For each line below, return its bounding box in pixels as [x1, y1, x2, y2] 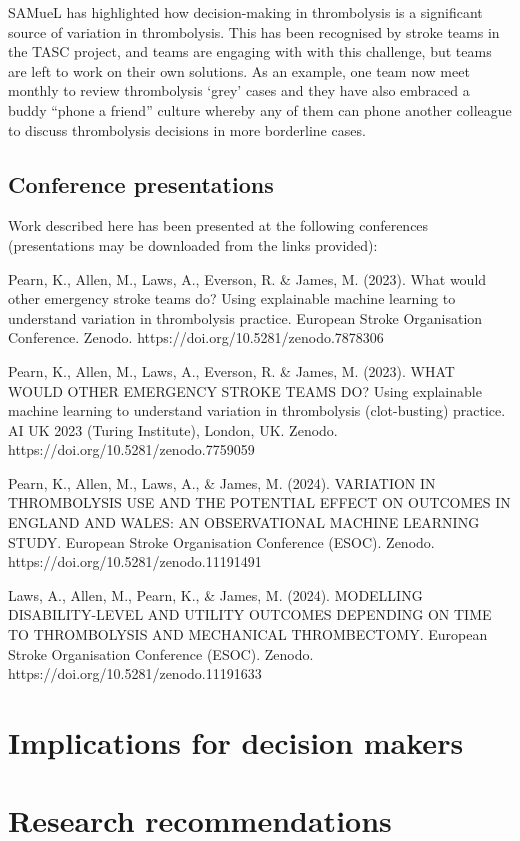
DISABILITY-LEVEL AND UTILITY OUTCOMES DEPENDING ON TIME [8, 604, 492, 625]
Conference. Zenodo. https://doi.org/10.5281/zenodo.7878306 [8, 327, 384, 348]
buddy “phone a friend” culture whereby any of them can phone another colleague [8, 99, 512, 120]
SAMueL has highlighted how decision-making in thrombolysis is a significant [8, 2, 483, 22]
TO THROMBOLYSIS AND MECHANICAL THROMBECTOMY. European [8, 624, 488, 645]
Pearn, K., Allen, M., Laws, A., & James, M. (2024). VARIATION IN [8, 472, 436, 493]
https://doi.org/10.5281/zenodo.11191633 [8, 663, 262, 684]
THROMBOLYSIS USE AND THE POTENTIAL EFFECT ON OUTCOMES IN [8, 492, 511, 513]
